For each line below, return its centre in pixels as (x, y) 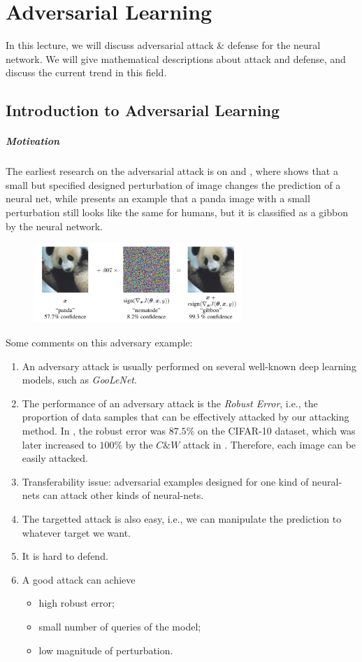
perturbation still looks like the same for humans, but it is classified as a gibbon (177, 212)
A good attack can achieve (79, 579)
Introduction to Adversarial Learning (143, 110)
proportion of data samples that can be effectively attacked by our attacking (186, 417)
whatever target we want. (77, 532)
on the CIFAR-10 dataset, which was (276, 430)
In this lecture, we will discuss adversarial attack (110, 45)
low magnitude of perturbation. (106, 650)
